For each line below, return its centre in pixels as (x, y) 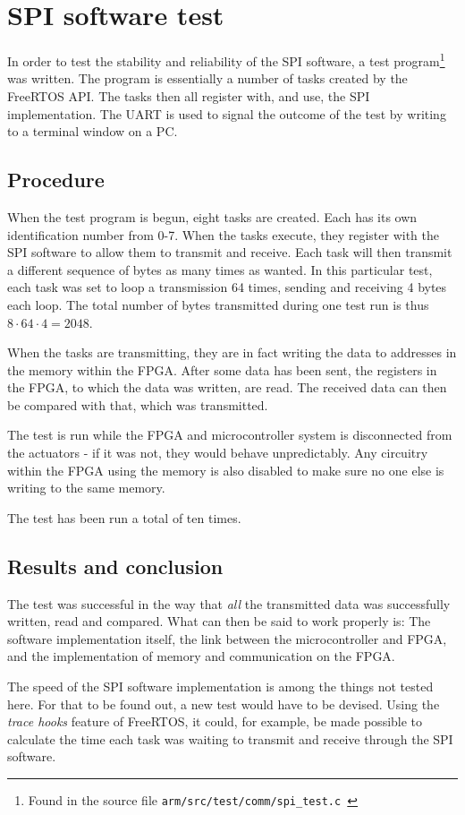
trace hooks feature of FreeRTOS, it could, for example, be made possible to (215, 721)
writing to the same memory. (86, 488)
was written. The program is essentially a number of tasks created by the (207, 78)
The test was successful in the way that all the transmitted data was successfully (229, 603)
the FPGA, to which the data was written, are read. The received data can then (227, 387)
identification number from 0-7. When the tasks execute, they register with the (223, 234)
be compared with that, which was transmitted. (138, 404)
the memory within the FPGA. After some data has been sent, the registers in (222, 369)
